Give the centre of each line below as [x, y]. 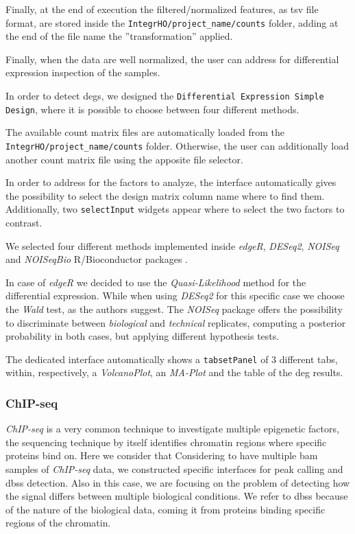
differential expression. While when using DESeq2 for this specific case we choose [175, 295]
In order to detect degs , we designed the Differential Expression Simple [165, 96]
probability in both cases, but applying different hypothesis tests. [143, 336]
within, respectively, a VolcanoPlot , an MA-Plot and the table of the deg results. [174, 372]
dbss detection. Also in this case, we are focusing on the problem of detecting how [178, 482]
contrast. [24, 223]
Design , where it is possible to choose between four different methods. [152, 109]
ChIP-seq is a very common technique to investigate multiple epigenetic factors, [172, 429]
